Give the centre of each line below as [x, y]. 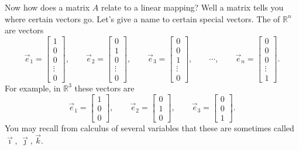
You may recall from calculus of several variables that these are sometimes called [149, 127]
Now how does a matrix [47, 7]
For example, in [33, 88]
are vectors [24, 30]
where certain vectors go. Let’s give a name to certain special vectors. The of [142, 18]
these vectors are [104, 88]
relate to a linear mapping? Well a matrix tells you [192, 7]
